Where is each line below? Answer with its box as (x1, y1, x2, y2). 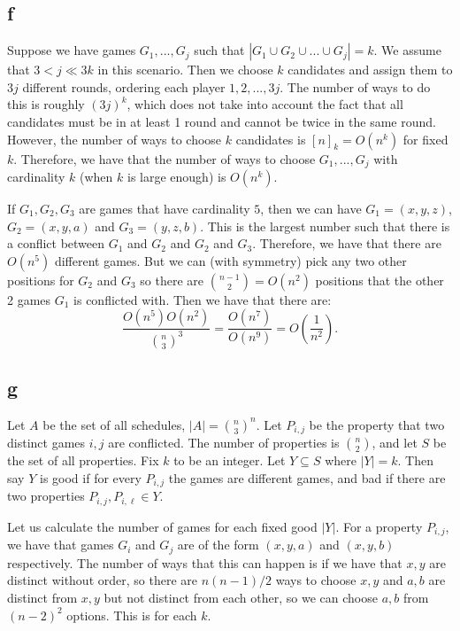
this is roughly (7, 95, 85, 113)
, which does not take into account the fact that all (126, 95, 403, 113)
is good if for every (39, 469, 142, 487)
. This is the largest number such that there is (200, 216, 450, 235)
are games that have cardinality (79, 199, 250, 218)
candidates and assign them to (287, 60, 453, 79)
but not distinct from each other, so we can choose (103, 588, 378, 607)
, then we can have (260, 199, 362, 218)
